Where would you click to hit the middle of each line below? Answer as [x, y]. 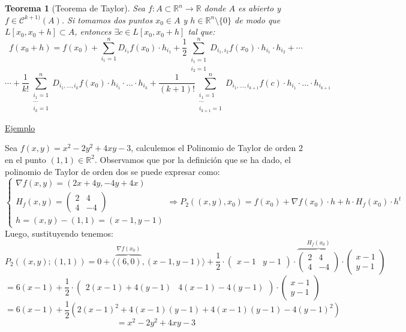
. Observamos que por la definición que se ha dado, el [193, 159]
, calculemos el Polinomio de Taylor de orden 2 [217, 148]
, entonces [93, 31]
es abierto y [259, 8]
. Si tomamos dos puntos [107, 19]
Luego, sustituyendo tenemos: [59, 233]
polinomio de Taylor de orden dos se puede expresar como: [112, 171]
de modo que [258, 19]
